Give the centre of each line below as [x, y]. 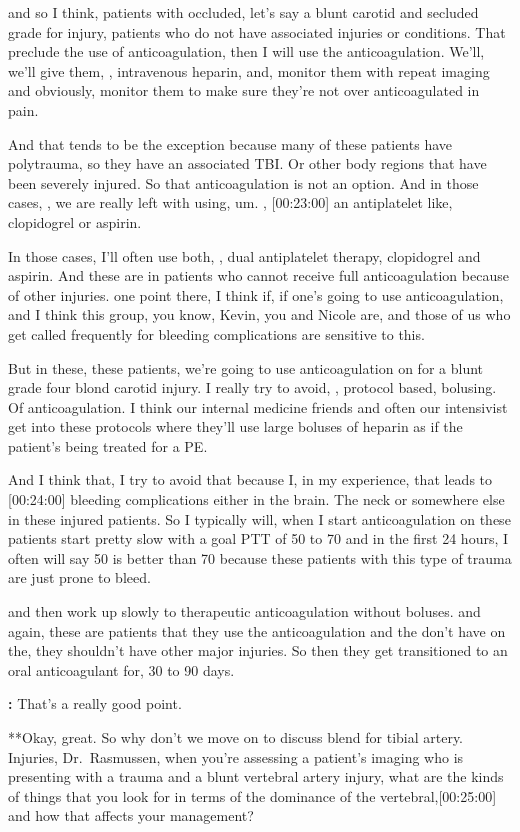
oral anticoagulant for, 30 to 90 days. [121, 669]
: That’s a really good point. [95, 703]
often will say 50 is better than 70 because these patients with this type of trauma [260, 557]
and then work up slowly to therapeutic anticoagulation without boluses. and [244, 611]
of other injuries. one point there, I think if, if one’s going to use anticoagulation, [256, 294]
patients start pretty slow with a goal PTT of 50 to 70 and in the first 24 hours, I [258, 538]
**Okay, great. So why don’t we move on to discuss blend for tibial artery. [236, 737]
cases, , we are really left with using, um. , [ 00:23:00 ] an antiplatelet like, [230, 202]
